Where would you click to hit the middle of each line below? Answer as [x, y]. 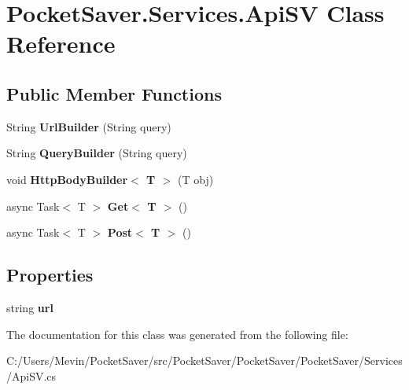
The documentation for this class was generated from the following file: [177, 334]
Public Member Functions [114, 93]
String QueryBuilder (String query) [97, 153]
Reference [61, 44]
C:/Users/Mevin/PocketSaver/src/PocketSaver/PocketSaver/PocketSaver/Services [204, 361]
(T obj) [196, 179]
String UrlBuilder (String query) [89, 126]
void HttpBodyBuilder [67, 179]
